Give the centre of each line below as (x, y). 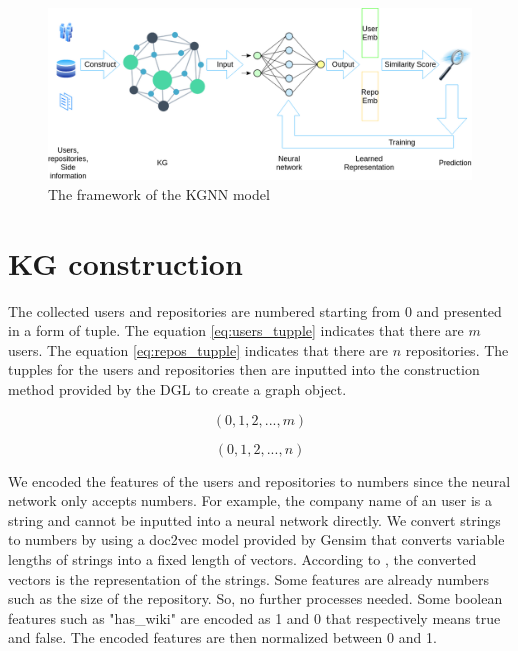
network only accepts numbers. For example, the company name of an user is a (250, 500)
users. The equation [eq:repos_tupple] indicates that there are (198, 349)
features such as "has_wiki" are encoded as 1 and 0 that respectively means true (254, 617)
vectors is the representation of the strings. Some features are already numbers (249, 578)
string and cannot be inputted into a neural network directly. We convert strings (254, 519)
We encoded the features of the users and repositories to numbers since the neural (259, 480)
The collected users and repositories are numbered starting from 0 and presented (255, 310)
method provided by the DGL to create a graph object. (177, 388)
